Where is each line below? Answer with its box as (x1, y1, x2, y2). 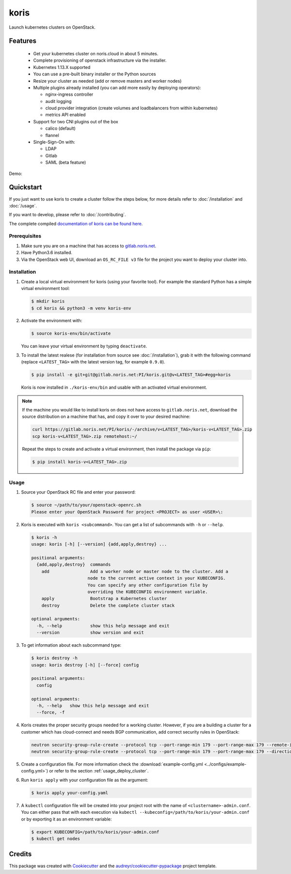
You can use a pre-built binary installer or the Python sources (33, 71, 156, 77)
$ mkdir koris (31, 299, 65, 304)
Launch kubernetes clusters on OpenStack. (9, 24, 96, 30)
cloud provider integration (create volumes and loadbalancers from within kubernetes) (45, 105, 218, 111)
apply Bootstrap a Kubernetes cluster (41, 596, 167, 601)
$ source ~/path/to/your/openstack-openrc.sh (31, 502, 142, 508)
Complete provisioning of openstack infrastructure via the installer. (33, 57, 167, 63)
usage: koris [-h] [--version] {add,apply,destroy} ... (31, 542, 167, 547)
